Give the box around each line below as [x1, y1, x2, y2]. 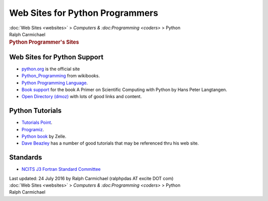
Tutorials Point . [21, 119, 53, 126]
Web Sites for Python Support [9, 52, 104, 61]
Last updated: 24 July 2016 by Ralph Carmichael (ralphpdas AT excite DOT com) [9, 175, 174, 181]
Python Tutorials [9, 106, 62, 115]
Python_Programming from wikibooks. [21, 73, 100, 79]
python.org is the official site [21, 66, 80, 72]
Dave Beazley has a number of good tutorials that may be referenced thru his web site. [21, 140, 199, 146]
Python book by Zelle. [21, 133, 67, 139]
